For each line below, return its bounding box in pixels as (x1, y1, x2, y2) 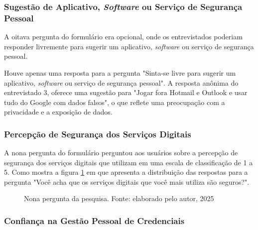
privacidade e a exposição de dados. (4, 107, 113, 117)
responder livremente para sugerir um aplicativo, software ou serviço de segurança (4, 41, 254, 51)
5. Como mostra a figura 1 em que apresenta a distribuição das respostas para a (4, 167, 248, 177)
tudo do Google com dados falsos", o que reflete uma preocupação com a (4, 97, 225, 107)
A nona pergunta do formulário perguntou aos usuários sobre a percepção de (4, 147, 238, 158)
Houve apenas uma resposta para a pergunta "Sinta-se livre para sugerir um (4, 67, 236, 78)
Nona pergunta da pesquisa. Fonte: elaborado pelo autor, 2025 (24, 193, 214, 204)
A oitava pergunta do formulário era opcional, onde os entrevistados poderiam (4, 31, 243, 42)
